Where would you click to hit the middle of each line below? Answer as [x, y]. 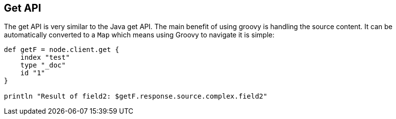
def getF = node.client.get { [62, 50]
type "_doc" [43, 65]
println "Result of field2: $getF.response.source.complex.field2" [136, 96]
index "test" [45, 58]
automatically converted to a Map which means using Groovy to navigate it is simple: [139, 35]
